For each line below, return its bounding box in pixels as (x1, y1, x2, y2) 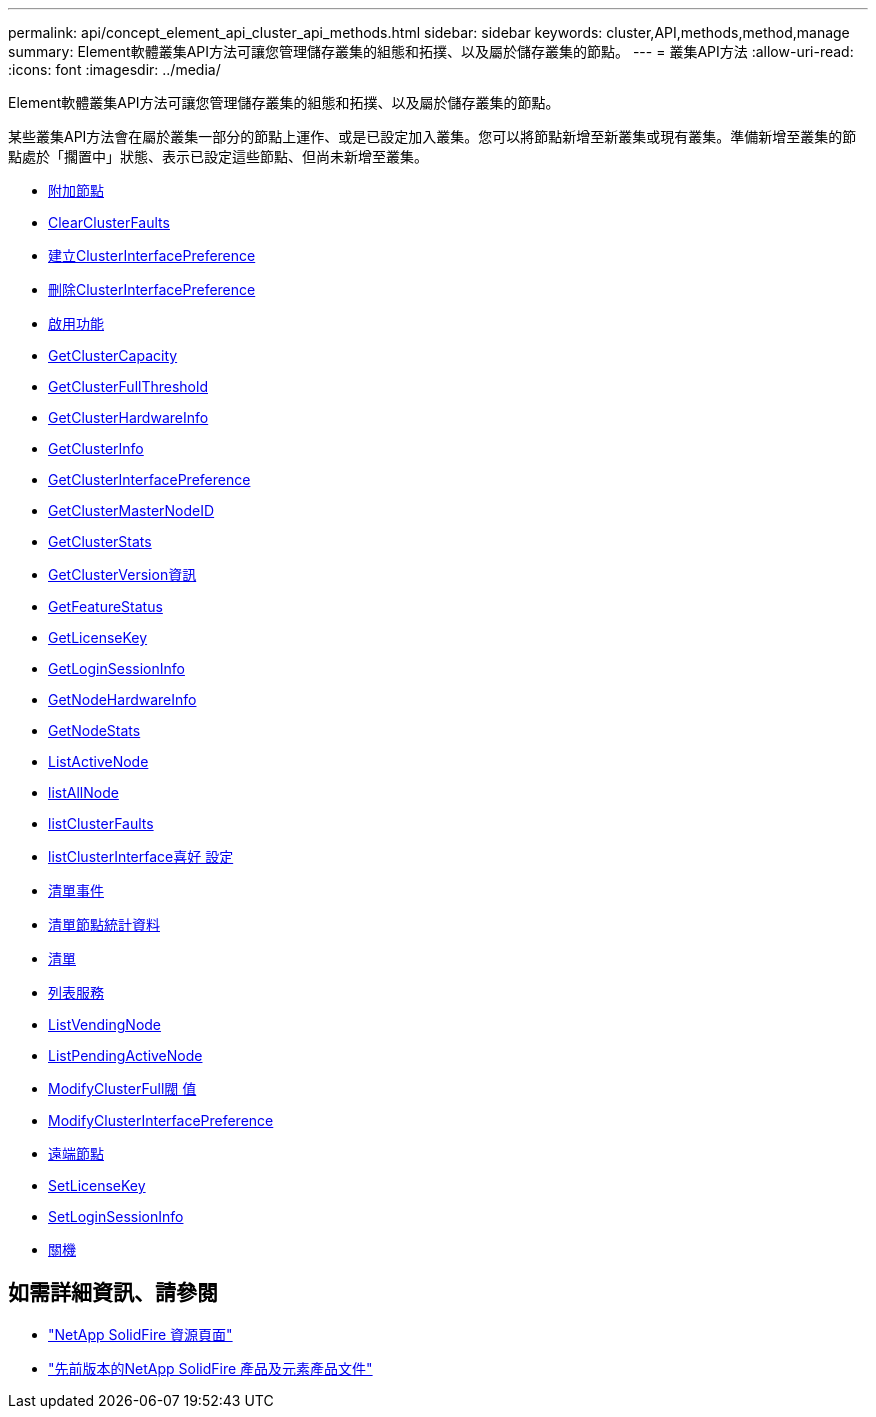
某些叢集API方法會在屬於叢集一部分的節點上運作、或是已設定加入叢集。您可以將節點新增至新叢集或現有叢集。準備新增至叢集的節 (8, 128, 857, 145)
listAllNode (48, 784, 119, 801)
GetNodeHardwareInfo (48, 691, 197, 708)
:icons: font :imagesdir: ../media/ (8, 61, 221, 78)
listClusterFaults (48, 815, 154, 832)
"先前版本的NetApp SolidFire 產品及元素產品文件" (48, 1359, 373, 1377)
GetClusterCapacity (48, 347, 178, 364)
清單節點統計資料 (48, 916, 160, 933)
